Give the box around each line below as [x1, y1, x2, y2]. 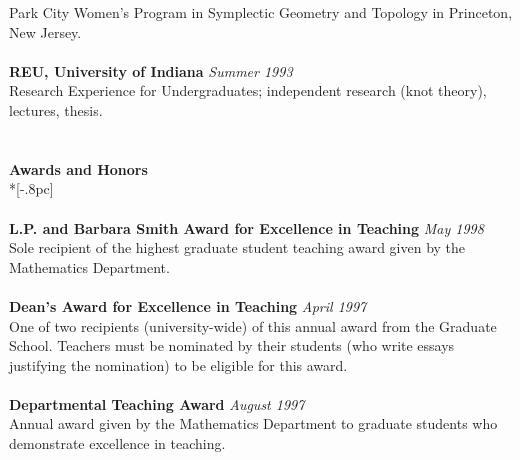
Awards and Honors [9, 158, 148, 179]
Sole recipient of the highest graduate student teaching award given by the [9, 237, 466, 258]
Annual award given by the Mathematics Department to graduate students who [9, 413, 498, 434]
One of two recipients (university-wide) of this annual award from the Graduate [9, 315, 497, 336]
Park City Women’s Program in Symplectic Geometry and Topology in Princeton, [9, 2, 513, 22]
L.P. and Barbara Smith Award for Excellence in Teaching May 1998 [9, 217, 484, 238]
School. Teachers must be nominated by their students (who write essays [9, 335, 455, 356]
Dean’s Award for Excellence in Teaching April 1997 [9, 295, 367, 316]
